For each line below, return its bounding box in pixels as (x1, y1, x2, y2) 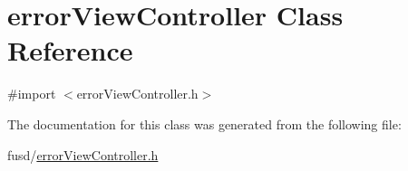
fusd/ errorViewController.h (7, 145, 159, 164)
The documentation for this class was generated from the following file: (7, 114, 402, 133)
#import (7, 84, 56, 103)
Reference (7, 32, 133, 69)
